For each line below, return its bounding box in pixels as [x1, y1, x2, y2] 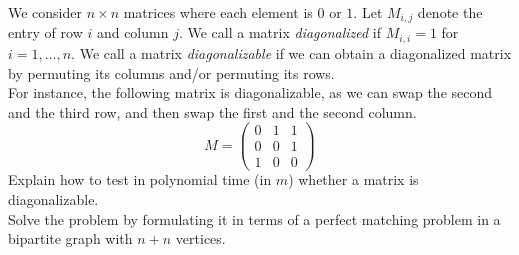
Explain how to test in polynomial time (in [8, 169, 272, 190]
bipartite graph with [8, 228, 133, 249]
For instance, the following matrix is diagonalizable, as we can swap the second [8, 82, 493, 103]
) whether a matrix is [288, 169, 419, 190]
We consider [8, 2, 83, 22]
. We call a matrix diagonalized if [178, 22, 382, 43]
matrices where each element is [123, 2, 313, 22]
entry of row [8, 22, 83, 43]
